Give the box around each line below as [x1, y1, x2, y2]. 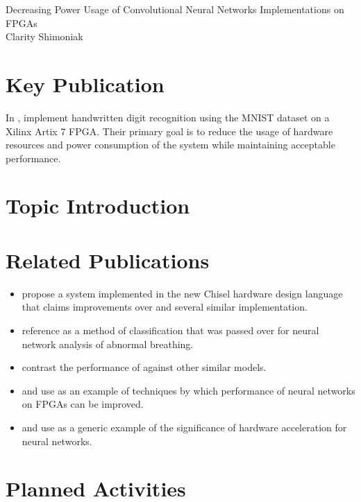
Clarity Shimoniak [6, 29, 83, 44]
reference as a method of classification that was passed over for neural [22, 322, 319, 337]
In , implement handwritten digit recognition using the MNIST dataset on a [6, 110, 330, 124]
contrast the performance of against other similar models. [22, 360, 267, 374]
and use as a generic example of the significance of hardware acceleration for [22, 419, 347, 434]
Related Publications [6, 245, 210, 274]
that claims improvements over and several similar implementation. [22, 300, 308, 314]
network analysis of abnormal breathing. [22, 336, 194, 351]
